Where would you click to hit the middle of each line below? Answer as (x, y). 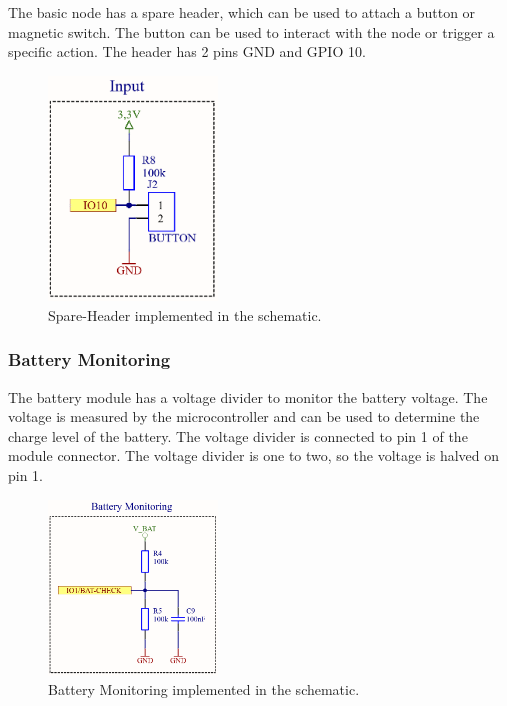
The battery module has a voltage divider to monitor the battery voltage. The (248, 396)
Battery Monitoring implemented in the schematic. (204, 689)
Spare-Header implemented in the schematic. (185, 314)
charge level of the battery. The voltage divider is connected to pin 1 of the (238, 435)
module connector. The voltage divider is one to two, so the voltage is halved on (254, 455)
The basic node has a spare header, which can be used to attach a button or (242, 12)
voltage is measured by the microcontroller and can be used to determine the (244, 416)
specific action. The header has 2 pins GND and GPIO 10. (187, 51)
